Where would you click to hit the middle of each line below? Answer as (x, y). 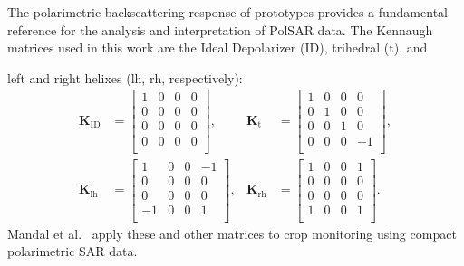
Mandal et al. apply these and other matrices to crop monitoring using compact (232, 233)
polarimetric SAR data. (72, 251)
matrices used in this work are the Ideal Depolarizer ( (156, 47)
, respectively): (202, 77)
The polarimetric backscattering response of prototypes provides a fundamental (227, 12)
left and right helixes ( (69, 77)
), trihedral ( (354, 47)
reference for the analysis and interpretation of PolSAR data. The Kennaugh (220, 29)
